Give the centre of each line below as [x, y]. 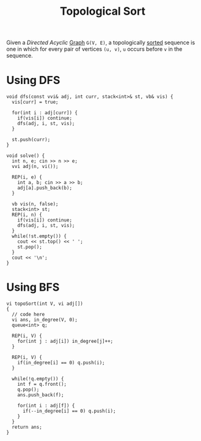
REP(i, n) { [27, 215]
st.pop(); [30, 247]
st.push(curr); [31, 140]
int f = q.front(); [42, 385]
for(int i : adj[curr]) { [45, 113]
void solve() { [26, 156]
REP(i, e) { [27, 177]
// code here [28, 315]
